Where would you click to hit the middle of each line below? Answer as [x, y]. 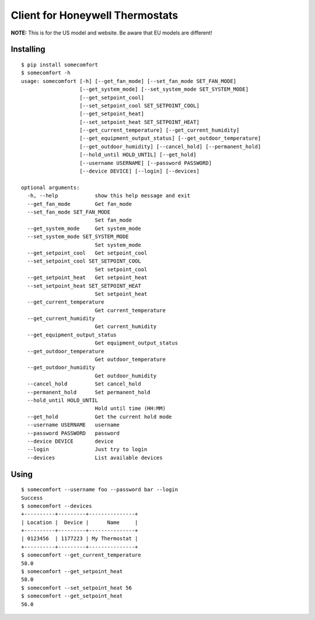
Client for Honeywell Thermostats [94, 15]
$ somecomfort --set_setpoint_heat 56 [77, 588]
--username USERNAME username [73, 425]
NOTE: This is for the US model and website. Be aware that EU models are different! [111, 33]
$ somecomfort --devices [57, 506]
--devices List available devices [95, 457]
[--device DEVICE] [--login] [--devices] [139, 171]
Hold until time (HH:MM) [130, 409]
